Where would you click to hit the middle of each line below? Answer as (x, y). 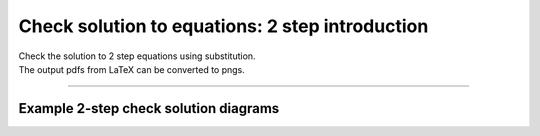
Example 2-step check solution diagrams (149, 108)
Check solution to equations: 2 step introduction (223, 26)
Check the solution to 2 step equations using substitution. (137, 56)
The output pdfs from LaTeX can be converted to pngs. (131, 69)
